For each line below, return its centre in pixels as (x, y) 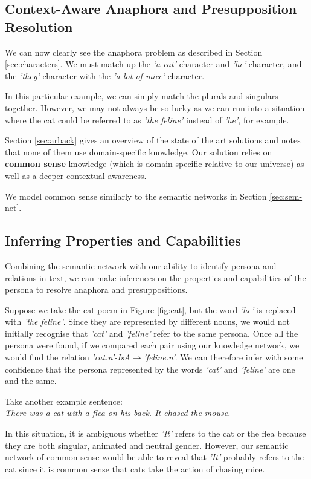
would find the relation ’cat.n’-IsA (68, 357)
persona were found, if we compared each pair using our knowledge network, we (152, 345)
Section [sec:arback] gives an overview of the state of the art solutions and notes (153, 140)
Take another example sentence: (64, 401)
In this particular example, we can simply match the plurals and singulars (142, 96)
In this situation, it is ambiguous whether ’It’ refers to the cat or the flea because (155, 433)
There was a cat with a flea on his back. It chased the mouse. (118, 413)
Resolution (39, 26)
